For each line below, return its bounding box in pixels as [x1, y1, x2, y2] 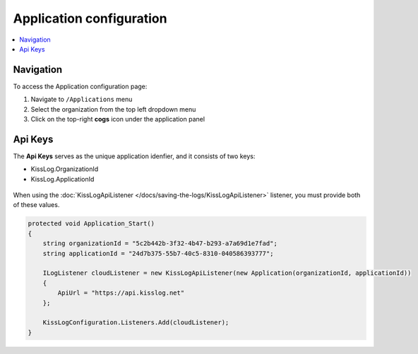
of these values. [13, 201, 60, 209]
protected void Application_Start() [28, 220, 155, 228]
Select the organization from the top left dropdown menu [30, 105, 196, 113]
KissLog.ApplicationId [30, 175, 95, 183]
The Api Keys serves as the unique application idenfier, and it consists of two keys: [13, 152, 256, 160]
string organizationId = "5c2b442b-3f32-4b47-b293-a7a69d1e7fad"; [42, 240, 278, 247]
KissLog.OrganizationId [30, 165, 99, 173]
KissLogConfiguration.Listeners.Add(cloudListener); [42, 319, 229, 326]
